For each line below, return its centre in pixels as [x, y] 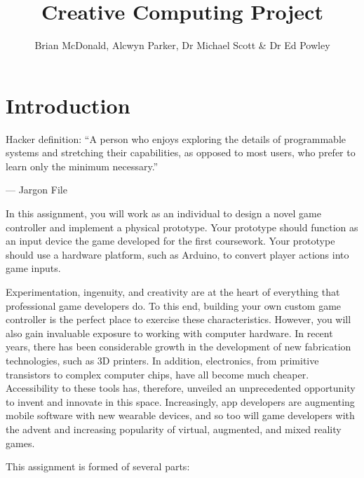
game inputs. [33, 268]
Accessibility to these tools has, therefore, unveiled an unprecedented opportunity [181, 388]
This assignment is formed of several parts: [98, 466]
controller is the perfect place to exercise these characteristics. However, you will [178, 319]
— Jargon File [36, 190]
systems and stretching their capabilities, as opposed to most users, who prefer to [181, 152]
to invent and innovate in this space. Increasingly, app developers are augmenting [180, 401]
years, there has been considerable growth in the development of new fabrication [178, 347]
